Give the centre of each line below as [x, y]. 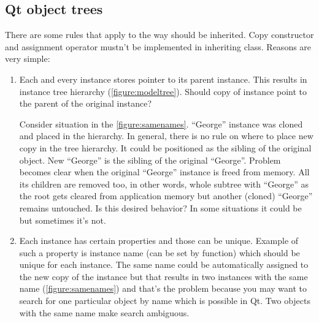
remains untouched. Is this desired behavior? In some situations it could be [160, 207]
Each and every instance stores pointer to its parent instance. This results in [163, 79]
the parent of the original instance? [86, 103]
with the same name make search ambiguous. [104, 312]
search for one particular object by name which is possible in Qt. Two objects [165, 301]
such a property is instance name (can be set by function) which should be [159, 252]
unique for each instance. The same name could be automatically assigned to [164, 264]
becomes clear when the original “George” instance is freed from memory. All [164, 172]
